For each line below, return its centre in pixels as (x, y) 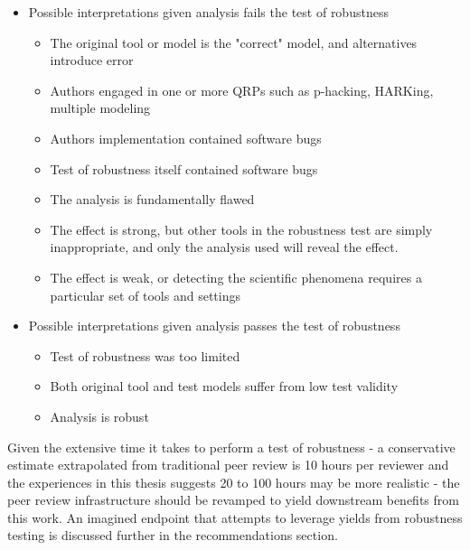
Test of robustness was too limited (145, 355)
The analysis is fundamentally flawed (152, 199)
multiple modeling (100, 108)
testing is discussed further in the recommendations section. (173, 535)
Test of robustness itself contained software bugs (184, 168)
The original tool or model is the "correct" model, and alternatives (234, 42)
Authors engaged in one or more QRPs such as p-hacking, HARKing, (242, 90)
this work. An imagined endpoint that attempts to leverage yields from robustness (235, 517)
